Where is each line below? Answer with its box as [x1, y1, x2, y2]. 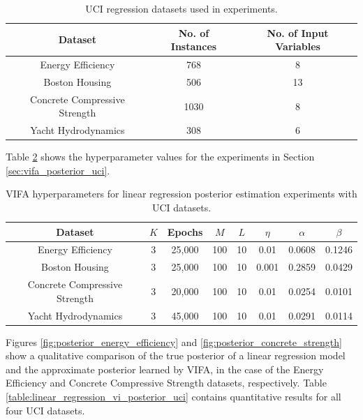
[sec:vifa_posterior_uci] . [6, 163, 110, 177]
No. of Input [267, 25, 329, 40]
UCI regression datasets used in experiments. [85, 1, 278, 15]
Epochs [167, 224, 203, 239]
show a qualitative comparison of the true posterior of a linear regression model [6, 348, 346, 363]
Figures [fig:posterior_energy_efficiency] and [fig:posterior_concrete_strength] [6, 334, 342, 349]
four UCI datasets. [6, 403, 85, 417]
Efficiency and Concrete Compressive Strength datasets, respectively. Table [6, 375, 327, 390]
